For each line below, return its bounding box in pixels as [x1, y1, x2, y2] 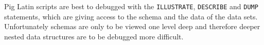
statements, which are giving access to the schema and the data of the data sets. [4, 11, 258, 21]
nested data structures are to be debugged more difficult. [4, 31, 184, 41]
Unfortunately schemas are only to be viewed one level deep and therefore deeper [4, 21, 260, 32]
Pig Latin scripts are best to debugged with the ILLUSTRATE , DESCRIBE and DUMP [4, 1, 258, 11]
